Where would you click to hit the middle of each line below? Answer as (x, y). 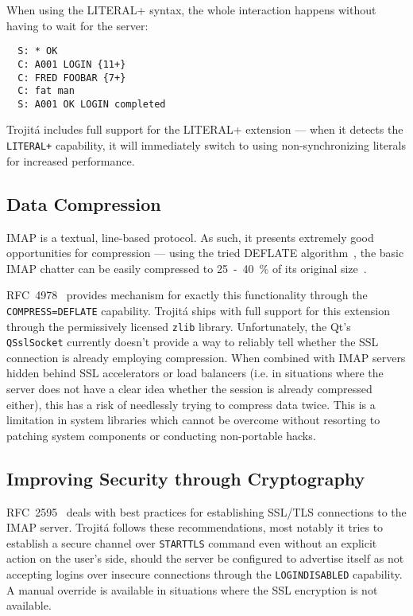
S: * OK (38, 51)
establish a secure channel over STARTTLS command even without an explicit (192, 542)
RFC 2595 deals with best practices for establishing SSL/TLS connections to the (206, 511)
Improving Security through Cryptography (186, 478)
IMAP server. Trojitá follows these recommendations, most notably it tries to (195, 527)
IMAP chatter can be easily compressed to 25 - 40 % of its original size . (187, 268)
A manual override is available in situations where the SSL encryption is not (192, 589)
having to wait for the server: (77, 25)
